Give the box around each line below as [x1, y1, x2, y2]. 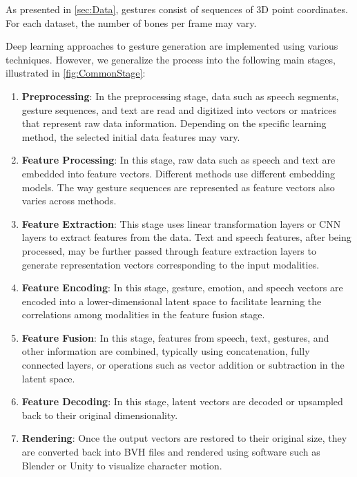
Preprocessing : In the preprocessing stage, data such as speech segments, [21, 88, 339, 103]
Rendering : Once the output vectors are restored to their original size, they [21, 431, 347, 445]
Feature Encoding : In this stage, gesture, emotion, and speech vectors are [21, 280, 343, 295]
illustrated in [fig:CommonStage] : [6, 66, 146, 80]
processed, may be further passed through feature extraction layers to [21, 243, 316, 257]
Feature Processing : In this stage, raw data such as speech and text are [21, 153, 336, 167]
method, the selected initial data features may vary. [21, 129, 240, 144]
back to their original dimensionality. [21, 407, 178, 422]
